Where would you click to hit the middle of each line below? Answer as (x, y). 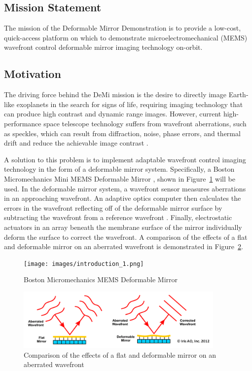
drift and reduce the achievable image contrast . (76, 143)
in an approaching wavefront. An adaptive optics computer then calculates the (123, 198)
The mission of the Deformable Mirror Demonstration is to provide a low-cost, (123, 28)
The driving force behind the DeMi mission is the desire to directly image (115, 94)
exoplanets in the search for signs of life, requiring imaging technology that (130, 104)
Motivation (33, 74)
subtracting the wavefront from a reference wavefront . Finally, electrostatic (118, 217)
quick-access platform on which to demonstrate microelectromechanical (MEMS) (126, 37)
